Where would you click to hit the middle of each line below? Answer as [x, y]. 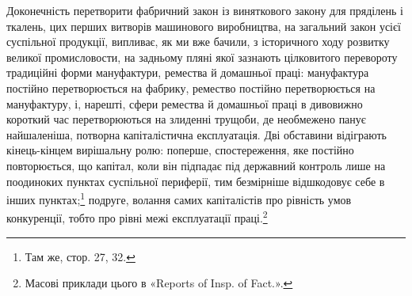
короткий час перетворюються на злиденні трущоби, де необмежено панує [186, 119]
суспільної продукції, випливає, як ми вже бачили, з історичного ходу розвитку [198, 42]
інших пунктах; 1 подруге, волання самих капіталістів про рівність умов [179, 198]
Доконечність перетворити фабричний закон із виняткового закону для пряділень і [205, 10]
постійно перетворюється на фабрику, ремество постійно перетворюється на [191, 87]
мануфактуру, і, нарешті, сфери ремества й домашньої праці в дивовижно [185, 103]
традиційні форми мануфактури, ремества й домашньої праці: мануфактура [188, 72]
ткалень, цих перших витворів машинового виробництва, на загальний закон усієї [204, 26]
